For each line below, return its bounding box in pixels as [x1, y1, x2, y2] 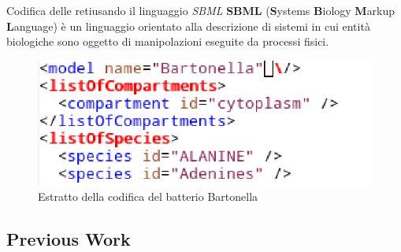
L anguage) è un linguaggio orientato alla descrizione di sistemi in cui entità [6, 17, 370, 34]
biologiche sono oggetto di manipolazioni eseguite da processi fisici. [6, 33, 329, 50]
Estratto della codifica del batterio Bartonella [38, 188, 258, 205]
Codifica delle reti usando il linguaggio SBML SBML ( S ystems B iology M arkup [6, 2, 395, 18]
